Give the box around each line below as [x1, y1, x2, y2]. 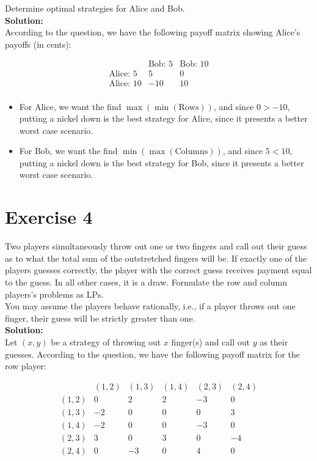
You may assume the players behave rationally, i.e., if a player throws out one [5, 300, 296, 312]
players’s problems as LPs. [5, 287, 104, 300]
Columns [175, 147, 208, 157]
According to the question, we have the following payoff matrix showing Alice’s [5, 26, 301, 39]
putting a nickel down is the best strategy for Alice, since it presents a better [19, 112, 308, 125]
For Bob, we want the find [19, 144, 118, 157]
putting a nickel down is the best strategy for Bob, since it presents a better [19, 156, 304, 169]
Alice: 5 [109, 70, 137, 79]
